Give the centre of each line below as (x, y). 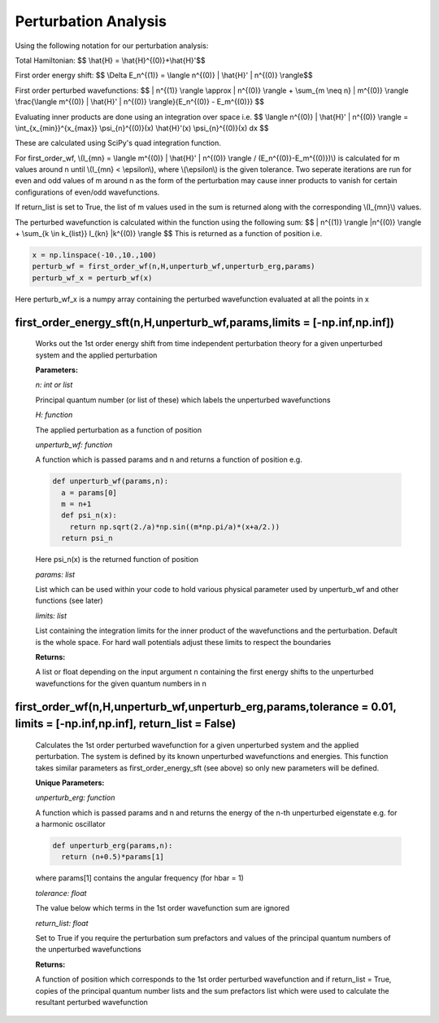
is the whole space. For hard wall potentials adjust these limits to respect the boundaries (183, 642)
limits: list (51, 616)
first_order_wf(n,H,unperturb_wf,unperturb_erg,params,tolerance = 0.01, (206, 707)
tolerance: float (61, 893)
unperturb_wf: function (74, 445)
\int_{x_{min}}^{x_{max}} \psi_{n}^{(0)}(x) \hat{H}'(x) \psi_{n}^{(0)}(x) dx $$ (142, 128)
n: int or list (54, 385)
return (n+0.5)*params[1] (113, 857)
